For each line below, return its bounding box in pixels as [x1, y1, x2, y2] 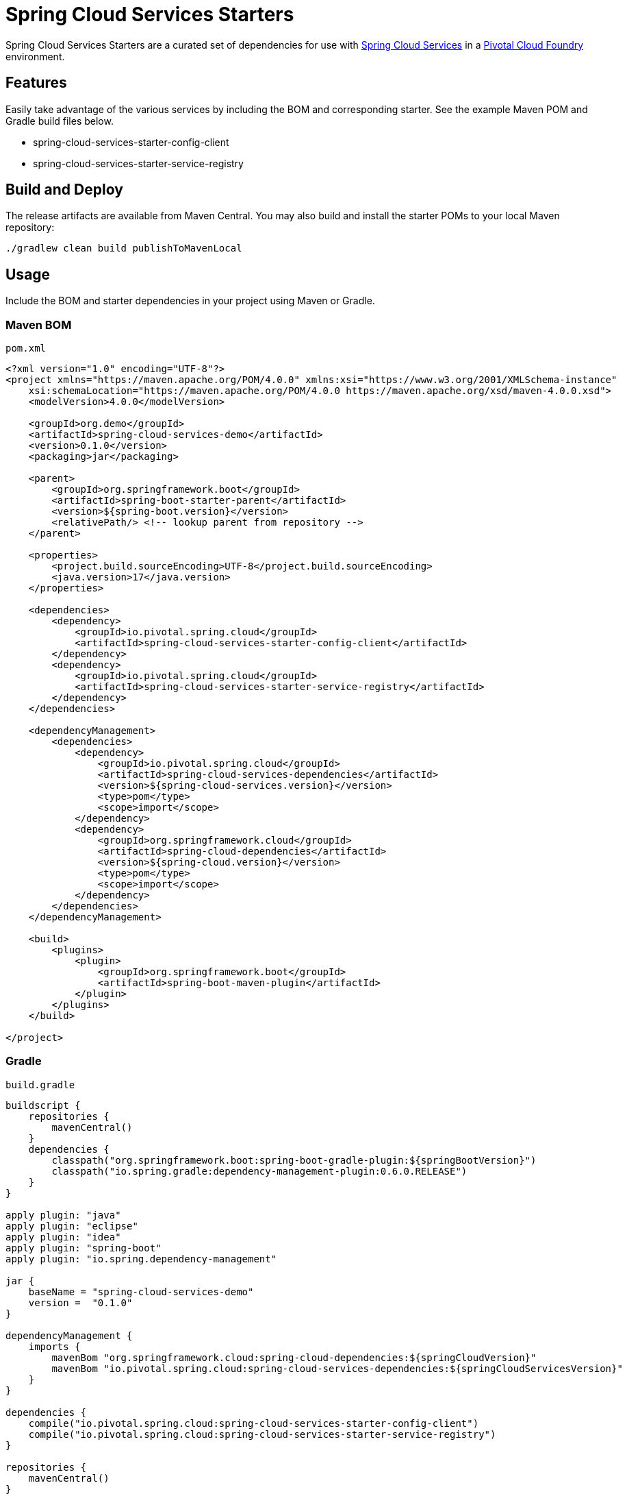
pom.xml [5, 343, 47, 354]
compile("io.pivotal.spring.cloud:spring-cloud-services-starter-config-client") [28, 1417, 479, 1429]
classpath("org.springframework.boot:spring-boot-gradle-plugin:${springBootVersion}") [51, 1154, 537, 1166]
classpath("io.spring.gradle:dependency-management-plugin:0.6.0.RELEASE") [51, 1165, 468, 1177]
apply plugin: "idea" [5, 1231, 121, 1242]
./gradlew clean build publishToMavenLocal [5, 243, 242, 254]
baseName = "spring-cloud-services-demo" [28, 1286, 254, 1297]
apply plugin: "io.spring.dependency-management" [5, 1253, 277, 1264]
